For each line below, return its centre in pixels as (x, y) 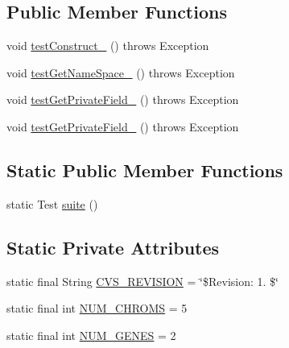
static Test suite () (52, 203)
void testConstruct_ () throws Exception (108, 46)
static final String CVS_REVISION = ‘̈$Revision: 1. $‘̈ (142, 281)
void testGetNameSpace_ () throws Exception (121, 72)
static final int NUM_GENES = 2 (91, 335)
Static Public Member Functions (145, 170)
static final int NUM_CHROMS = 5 (97, 308)
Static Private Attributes (113, 247)
